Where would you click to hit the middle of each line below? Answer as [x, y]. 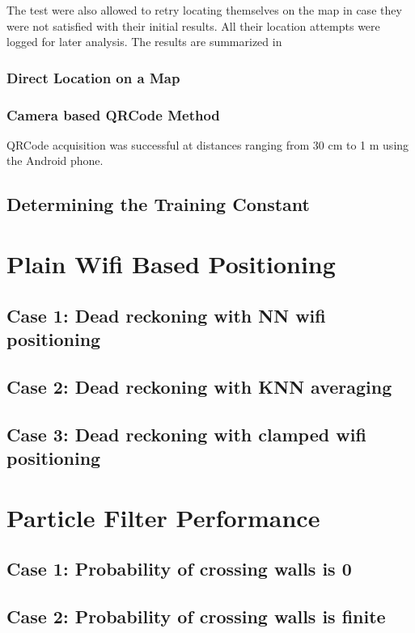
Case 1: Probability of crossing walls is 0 [179, 569]
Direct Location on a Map [93, 77]
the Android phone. [55, 160]
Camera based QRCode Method [113, 114]
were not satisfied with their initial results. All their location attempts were [193, 25]
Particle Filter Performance [163, 517]
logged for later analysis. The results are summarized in [144, 42]
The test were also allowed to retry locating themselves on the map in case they [204, 10]
